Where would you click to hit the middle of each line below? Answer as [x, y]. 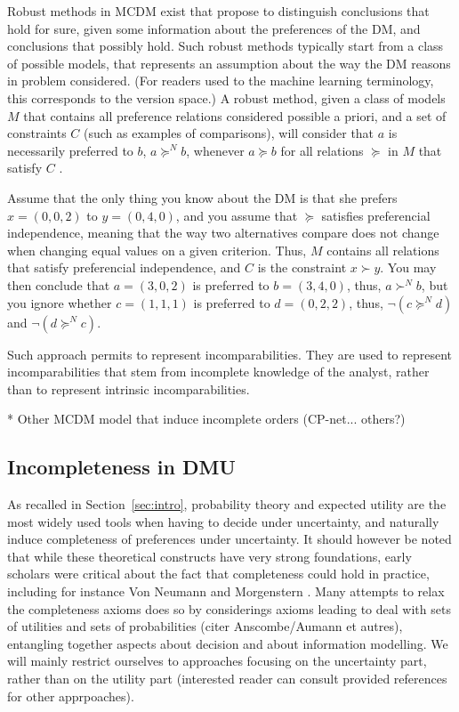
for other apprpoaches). [71, 696]
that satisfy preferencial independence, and [124, 267]
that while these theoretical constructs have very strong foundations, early [209, 556]
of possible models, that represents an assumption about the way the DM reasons [229, 63]
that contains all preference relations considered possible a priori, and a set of [235, 115]
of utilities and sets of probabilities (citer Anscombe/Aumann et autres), [205, 626]
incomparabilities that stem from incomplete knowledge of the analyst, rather [218, 372]
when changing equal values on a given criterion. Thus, [157, 250]
